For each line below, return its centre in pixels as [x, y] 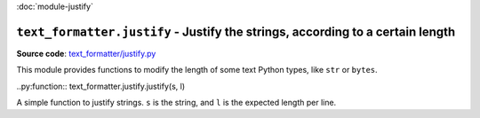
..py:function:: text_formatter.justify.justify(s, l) [101, 86]
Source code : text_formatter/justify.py [86, 53]
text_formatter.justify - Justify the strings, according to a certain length [236, 31]
